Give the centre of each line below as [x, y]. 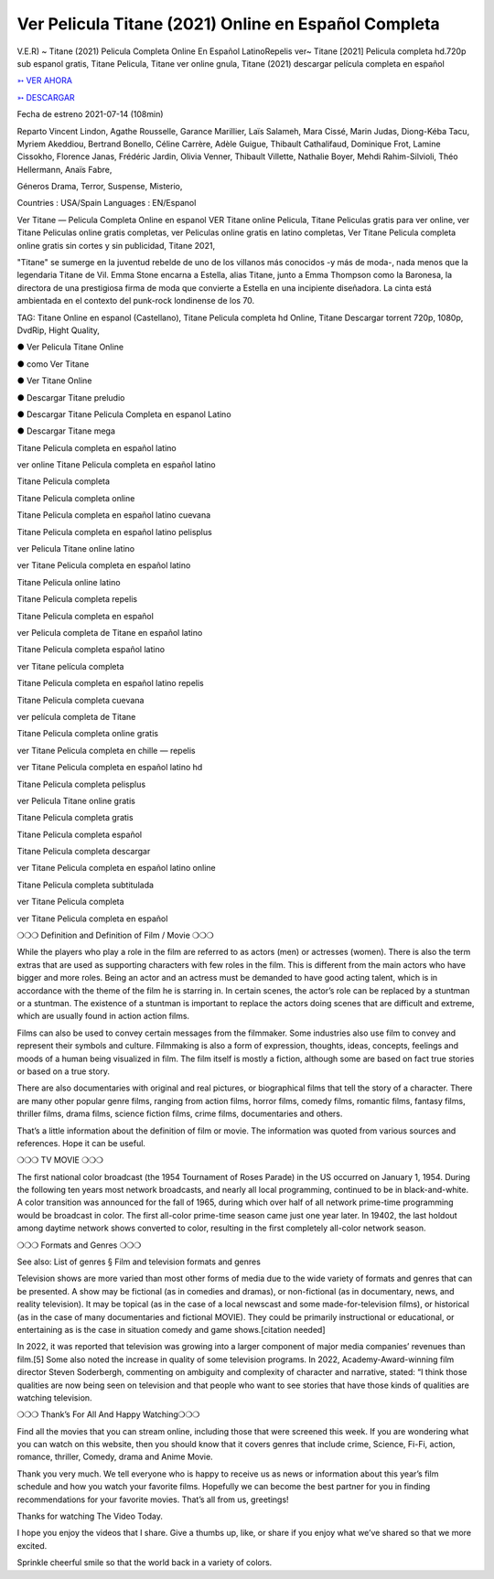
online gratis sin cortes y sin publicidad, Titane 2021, [116, 245]
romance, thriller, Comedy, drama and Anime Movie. [115, 1457]
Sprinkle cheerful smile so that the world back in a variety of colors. [145, 1563]
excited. [32, 1545]
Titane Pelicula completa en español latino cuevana [114, 515]
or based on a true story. [63, 1071]
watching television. [54, 1397]
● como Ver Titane [53, 364]
